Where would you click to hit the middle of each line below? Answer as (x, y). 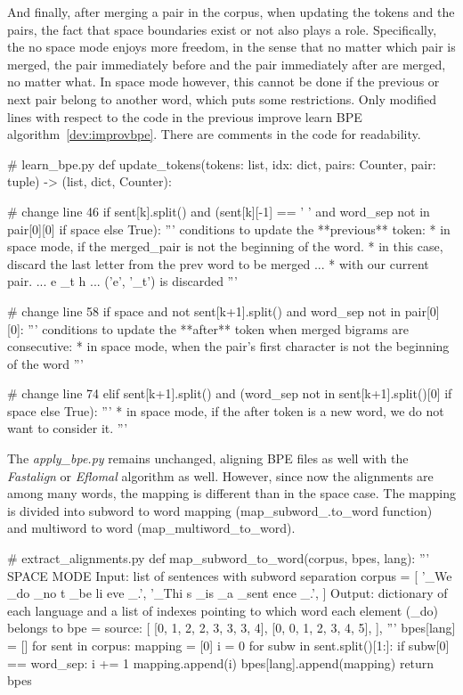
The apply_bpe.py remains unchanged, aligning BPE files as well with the (208, 458)
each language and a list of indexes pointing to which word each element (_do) (223, 610)
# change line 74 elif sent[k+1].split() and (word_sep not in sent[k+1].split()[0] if (230, 393)
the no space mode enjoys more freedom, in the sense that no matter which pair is (231, 47)
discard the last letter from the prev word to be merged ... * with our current (218, 263)
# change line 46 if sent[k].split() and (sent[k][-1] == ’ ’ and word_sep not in (219, 211)
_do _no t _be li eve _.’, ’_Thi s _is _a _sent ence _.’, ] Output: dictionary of (227, 593)
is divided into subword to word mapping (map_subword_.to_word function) (220, 510)
